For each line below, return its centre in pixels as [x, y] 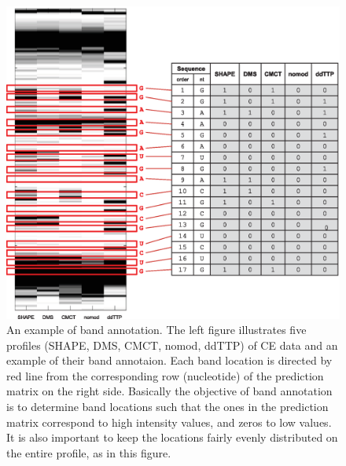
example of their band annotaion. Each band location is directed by [169, 360]
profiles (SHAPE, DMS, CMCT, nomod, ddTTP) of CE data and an [172, 345]
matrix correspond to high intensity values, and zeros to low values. [169, 422]
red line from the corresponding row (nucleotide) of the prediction [165, 375]
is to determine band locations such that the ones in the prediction [167, 407]
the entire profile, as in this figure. [89, 452]
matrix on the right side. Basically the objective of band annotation [169, 391]
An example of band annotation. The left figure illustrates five [156, 330]
